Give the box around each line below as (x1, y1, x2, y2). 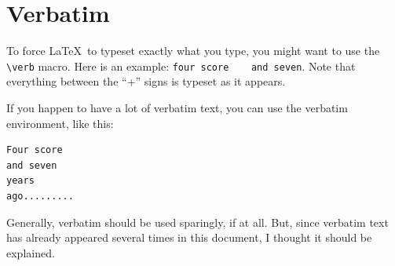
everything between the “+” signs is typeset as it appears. (6, 73, 286, 89)
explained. (6, 244, 55, 261)
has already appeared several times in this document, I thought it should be (6, 229, 372, 246)
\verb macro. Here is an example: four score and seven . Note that (6, 57, 356, 74)
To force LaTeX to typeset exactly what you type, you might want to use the (6, 42, 380, 59)
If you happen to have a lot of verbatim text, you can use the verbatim (6, 99, 348, 115)
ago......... (6, 190, 74, 202)
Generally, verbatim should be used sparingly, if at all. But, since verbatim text (6, 213, 389, 230)
